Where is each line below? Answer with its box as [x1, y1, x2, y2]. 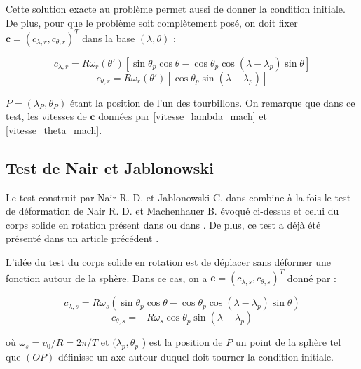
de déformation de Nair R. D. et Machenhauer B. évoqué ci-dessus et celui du [6, 203, 339, 218]
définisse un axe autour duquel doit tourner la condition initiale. [57, 349, 334, 363]
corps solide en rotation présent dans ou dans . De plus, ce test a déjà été [6, 217, 321, 232]
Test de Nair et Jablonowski [6, 156, 214, 178]
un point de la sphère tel [235, 335, 341, 349]
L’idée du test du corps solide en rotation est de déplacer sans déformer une [6, 255, 331, 269]
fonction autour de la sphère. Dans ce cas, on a [6, 270, 207, 285]
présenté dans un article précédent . [6, 231, 159, 246]
